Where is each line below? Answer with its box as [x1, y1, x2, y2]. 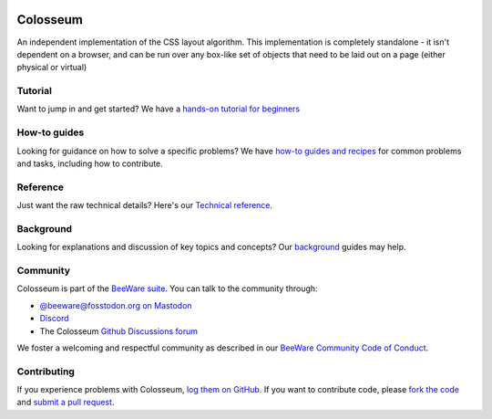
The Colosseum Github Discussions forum [39, 325, 199, 337]
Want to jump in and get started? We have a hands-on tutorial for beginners [16, 103, 301, 114]
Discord [39, 313, 69, 324]
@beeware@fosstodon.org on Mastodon [39, 299, 192, 310]
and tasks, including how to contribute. [16, 158, 163, 169]
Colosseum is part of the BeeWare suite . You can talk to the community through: [16, 283, 318, 294]
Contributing [16, 365, 75, 378]
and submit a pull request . [16, 397, 115, 408]
